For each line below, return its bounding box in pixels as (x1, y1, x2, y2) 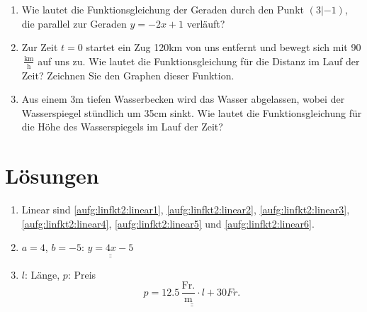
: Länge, (24, 267, 60, 282)
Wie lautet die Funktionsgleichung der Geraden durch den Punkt (21, 2, 304, 16)
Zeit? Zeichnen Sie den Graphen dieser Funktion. (21, 67, 235, 82)
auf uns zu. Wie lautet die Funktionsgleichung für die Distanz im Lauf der (38, 53, 360, 68)
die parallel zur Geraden (21, 16, 127, 30)
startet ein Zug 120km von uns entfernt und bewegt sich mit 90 (86, 40, 361, 55)
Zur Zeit (21, 40, 58, 55)
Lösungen (5, 161, 99, 190)
